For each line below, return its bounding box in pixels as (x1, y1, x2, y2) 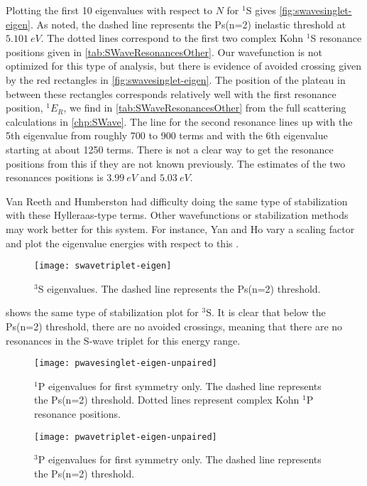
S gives (246, 3, 276, 17)
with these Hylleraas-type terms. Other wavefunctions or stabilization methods (6, 207, 349, 222)
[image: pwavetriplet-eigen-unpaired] (34, 431, 217, 442)
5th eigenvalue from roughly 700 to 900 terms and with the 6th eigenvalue (6, 128, 328, 143)
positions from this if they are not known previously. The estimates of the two (6, 156, 346, 171)
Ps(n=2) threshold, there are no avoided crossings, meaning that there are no (6, 318, 343, 333)
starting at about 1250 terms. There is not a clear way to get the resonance (6, 141, 334, 156)
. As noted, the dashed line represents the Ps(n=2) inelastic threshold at (31, 16, 346, 31)
